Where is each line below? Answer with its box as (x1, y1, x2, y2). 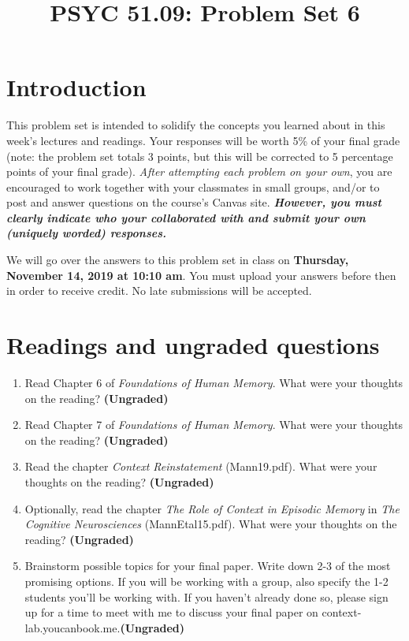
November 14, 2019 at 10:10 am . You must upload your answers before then (6, 266, 396, 283)
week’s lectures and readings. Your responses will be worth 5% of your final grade (6, 132, 400, 148)
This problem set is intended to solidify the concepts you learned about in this (6, 117, 385, 133)
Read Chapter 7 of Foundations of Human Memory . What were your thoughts (24, 416, 403, 433)
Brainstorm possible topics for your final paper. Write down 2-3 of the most (24, 557, 391, 574)
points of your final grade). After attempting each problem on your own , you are (6, 163, 392, 180)
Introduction (6, 71, 147, 103)
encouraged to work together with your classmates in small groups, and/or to (6, 178, 380, 195)
